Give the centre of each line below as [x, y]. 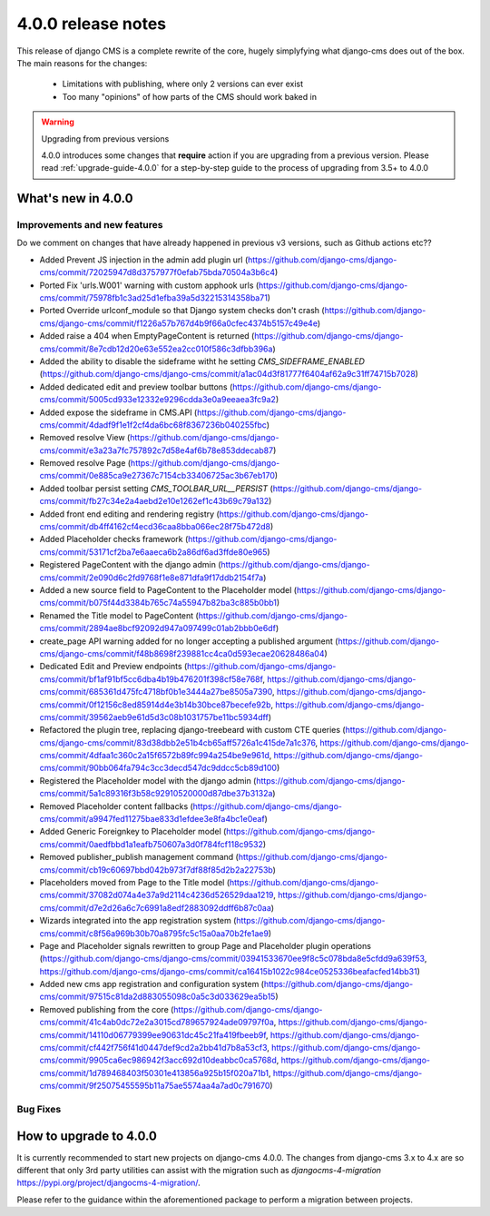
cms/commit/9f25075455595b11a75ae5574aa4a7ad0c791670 [155, 1086]
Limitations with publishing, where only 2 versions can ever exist [183, 84]
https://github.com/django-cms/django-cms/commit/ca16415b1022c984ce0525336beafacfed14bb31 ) [230, 971]
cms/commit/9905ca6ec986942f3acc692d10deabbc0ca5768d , [159, 1060]
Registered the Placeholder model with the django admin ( [148, 780]
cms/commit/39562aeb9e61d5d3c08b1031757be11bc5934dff [154, 717]
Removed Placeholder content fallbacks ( [117, 806]
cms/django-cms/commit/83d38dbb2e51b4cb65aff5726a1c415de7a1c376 [178, 742]
